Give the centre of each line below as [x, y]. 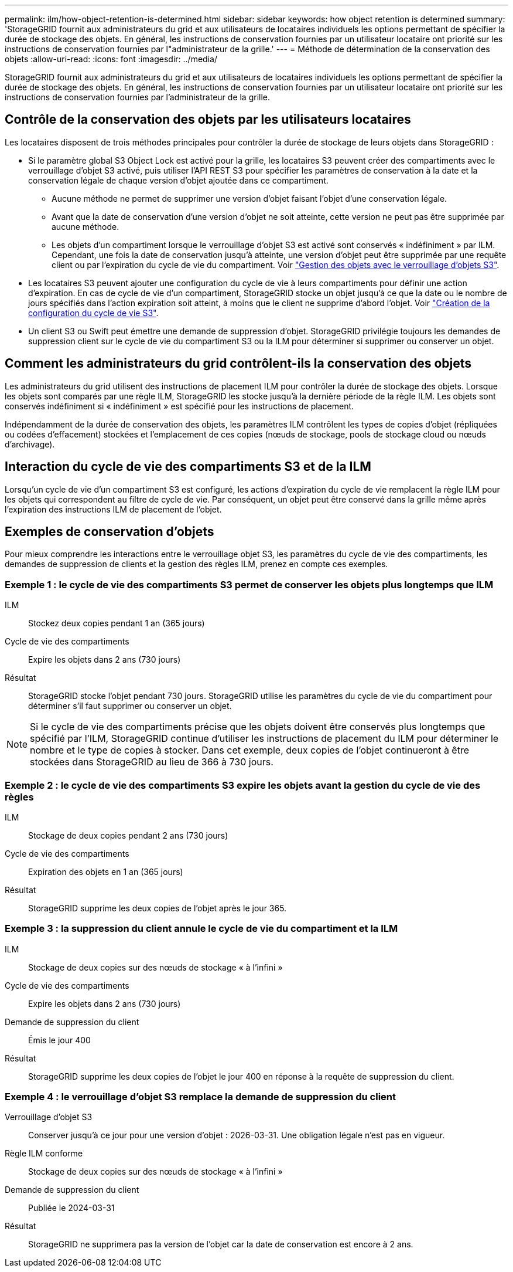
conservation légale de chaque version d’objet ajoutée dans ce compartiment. [178, 180]
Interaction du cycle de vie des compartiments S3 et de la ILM [188, 467]
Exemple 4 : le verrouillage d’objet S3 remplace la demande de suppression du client [201, 1097]
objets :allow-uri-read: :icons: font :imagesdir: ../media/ [111, 59]
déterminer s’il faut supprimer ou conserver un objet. [130, 706]
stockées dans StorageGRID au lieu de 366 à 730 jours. [152, 762]
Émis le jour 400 [59, 1040]
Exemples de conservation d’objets [110, 531]
